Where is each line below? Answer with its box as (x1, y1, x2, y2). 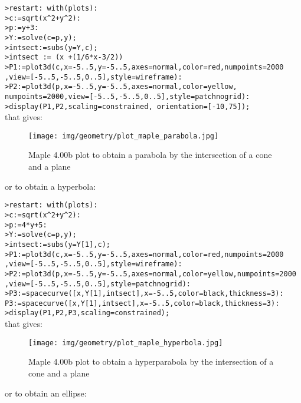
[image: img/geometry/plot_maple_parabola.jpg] (28, 131, 219, 140)
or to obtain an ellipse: (5, 387, 87, 399)
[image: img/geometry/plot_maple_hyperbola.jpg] (28, 338, 223, 347)
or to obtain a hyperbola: (5, 180, 96, 192)
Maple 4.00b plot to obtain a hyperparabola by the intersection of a (28, 355, 274, 368)
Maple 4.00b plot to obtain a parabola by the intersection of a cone (28, 148, 272, 161)
